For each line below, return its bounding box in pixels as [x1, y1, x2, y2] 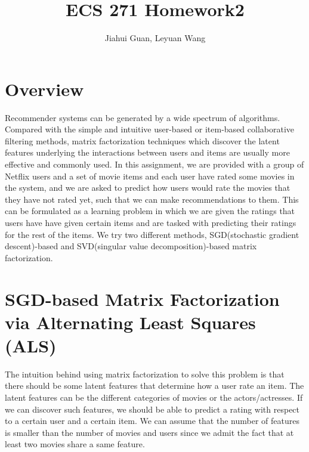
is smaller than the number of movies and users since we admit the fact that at [5, 426, 294, 438]
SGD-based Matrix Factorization [5, 286, 280, 311]
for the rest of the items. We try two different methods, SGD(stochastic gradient [5, 228, 299, 240]
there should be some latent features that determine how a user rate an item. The [5, 379, 304, 392]
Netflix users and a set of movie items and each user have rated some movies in [5, 169, 295, 182]
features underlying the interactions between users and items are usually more [5, 146, 290, 159]
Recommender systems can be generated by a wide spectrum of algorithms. [5, 111, 280, 123]
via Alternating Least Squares [5, 309, 256, 334]
